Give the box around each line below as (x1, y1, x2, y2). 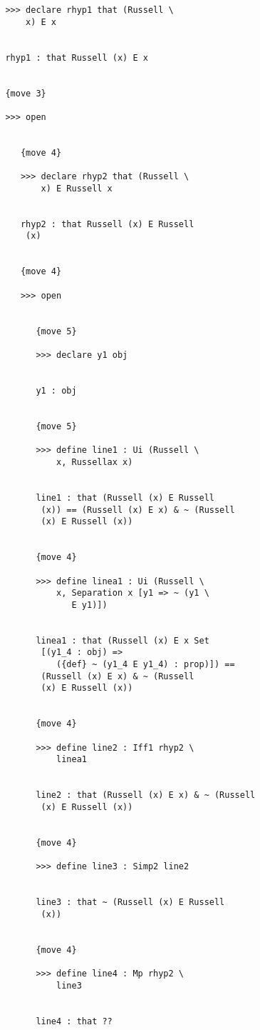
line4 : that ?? (36, 1016, 113, 1026)
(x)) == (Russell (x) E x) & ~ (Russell (41, 504, 235, 515)
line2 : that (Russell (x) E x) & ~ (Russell (36, 790, 256, 801)
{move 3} (5, 88, 46, 99)
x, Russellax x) (56, 456, 133, 467)
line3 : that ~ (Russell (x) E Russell (36, 897, 225, 908)
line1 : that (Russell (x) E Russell (36, 492, 214, 503)
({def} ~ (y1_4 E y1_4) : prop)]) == (56, 659, 235, 670)
